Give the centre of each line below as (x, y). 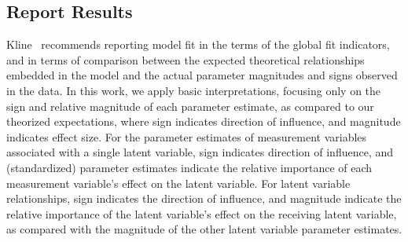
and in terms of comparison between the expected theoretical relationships (186, 59)
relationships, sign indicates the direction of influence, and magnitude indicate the (204, 198)
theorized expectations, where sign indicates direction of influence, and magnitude (204, 121)
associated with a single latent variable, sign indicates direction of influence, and (200, 152)
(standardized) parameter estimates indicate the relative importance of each (189, 167)
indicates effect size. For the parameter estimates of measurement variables (187, 136)
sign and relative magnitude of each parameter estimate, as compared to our (190, 106)
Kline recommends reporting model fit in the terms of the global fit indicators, (198, 44)
